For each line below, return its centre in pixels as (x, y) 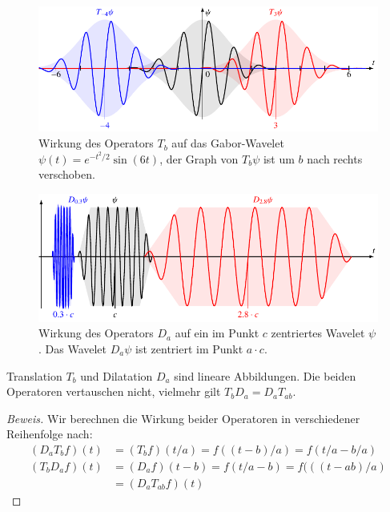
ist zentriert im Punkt (189, 348)
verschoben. (67, 174)
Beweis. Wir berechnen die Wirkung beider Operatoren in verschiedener (183, 418)
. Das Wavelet (73, 348)
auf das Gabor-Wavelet (228, 143)
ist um (279, 158)
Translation (34, 375)
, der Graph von (199, 158)
